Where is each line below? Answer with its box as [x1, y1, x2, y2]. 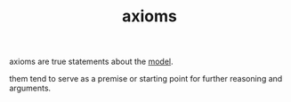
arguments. [9, 82, 52, 94]
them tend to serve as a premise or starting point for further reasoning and [9, 74, 283, 84]
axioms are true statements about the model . [9, 56, 174, 67]
